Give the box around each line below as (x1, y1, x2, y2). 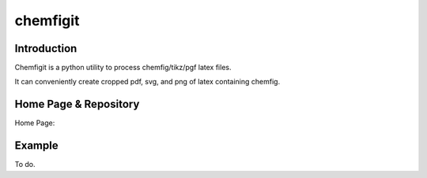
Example (14, 139, 59, 153)
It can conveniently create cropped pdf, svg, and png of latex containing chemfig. (14, 77, 281, 87)
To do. (14, 160, 36, 169)
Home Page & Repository (14, 98, 140, 111)
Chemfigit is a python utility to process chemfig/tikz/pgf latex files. (14, 63, 232, 72)
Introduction (14, 42, 77, 55)
